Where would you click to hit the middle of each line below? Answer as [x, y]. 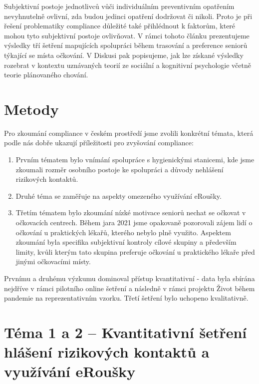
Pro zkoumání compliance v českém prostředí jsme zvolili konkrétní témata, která [129, 133]
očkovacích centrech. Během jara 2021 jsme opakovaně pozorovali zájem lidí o [134, 222]
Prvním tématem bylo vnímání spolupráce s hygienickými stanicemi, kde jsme [135, 160]
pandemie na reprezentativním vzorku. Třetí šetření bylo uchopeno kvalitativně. [126, 298]
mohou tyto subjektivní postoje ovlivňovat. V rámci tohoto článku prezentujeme [127, 35]
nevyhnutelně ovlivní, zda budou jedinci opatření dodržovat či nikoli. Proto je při [128, 16]
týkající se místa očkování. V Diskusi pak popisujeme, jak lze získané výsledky [124, 55]
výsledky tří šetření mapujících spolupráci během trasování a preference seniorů [126, 45]
